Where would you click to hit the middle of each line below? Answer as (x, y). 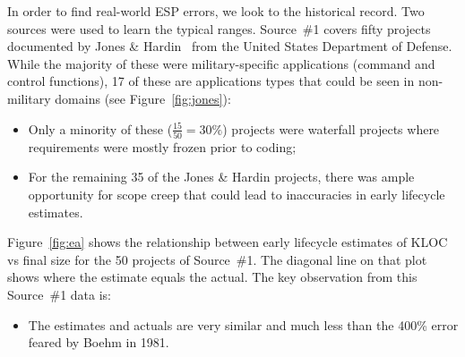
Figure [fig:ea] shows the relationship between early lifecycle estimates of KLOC (228, 242)
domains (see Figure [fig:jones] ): (143, 98)
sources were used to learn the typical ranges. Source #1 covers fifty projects (219, 28)
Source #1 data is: (60, 295)
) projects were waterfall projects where (331, 128)
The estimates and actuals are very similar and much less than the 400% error (243, 324)
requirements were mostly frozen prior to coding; (162, 146)
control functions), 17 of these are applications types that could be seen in (211, 81)
